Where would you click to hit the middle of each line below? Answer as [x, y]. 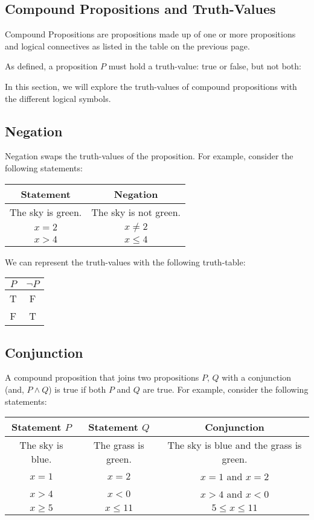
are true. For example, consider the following [226, 389]
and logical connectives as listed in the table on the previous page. [127, 46]
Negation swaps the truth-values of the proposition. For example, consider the [149, 156]
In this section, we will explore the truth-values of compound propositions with [151, 86]
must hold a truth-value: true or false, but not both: [205, 66]
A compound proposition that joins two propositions [102, 377]
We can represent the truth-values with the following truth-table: [125, 262]
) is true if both [77, 389]
